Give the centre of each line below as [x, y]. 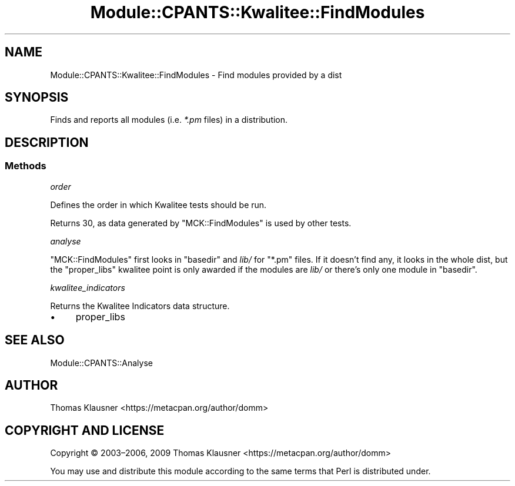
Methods [26, 166]
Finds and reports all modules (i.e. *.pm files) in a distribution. [169, 120]
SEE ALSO [35, 340]
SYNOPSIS [37, 98]
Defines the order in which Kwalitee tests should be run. [158, 205]
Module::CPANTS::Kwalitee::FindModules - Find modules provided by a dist [196, 75]
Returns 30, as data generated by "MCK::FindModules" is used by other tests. [201, 223]
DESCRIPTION [47, 142]
